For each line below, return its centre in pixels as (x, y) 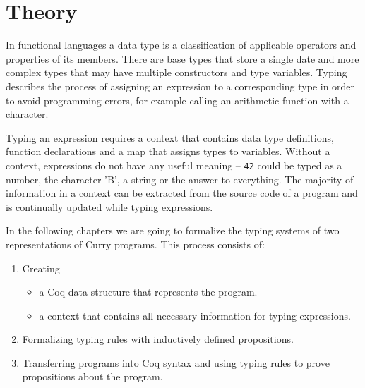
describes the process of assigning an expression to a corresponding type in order (180, 86)
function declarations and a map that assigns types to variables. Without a (168, 151)
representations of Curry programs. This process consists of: (135, 244)
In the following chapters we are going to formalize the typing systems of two (173, 230)
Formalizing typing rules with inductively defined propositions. (158, 339)
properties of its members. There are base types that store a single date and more (182, 58)
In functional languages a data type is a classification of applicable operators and (181, 45)
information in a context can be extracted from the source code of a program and (182, 193)
